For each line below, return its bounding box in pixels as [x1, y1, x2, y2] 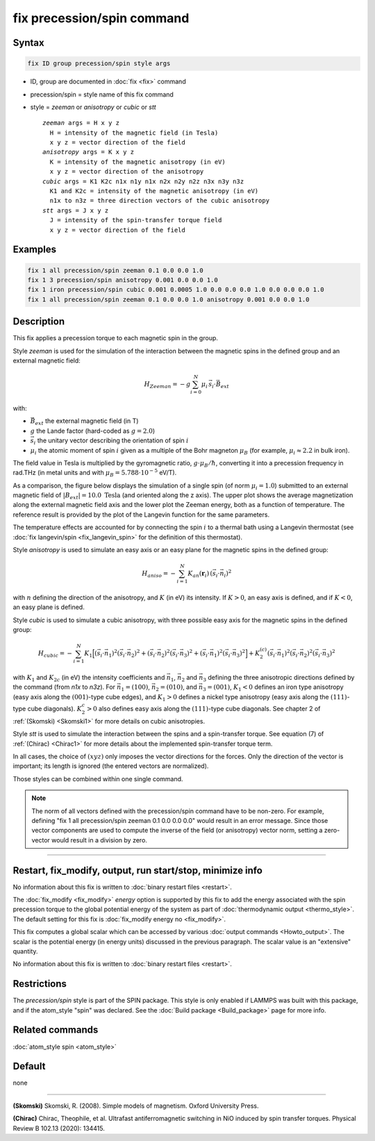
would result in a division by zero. [51, 835, 147, 844]
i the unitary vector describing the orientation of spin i [33, 436, 189, 446]
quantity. [12, 947, 38, 955]
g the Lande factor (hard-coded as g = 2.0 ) [30, 426, 156, 435]
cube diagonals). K [27, 705, 83, 713]
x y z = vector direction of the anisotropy [49, 167, 204, 176]
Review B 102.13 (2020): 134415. [12, 1124, 106, 1132]
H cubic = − [37, 649, 73, 659]
